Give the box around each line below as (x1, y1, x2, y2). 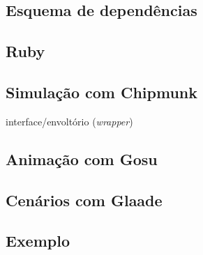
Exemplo (6, 230, 70, 252)
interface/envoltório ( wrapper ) (6, 114, 133, 128)
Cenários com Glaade (6, 189, 163, 210)
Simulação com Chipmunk (6, 81, 197, 102)
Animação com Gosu (6, 148, 158, 169)
